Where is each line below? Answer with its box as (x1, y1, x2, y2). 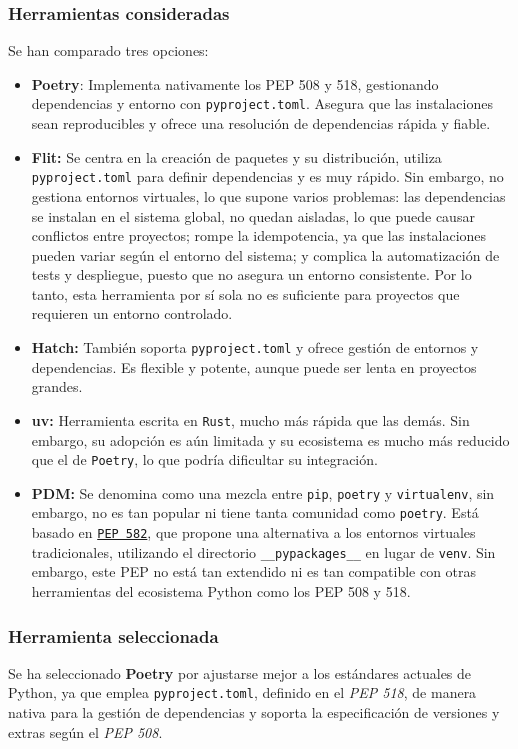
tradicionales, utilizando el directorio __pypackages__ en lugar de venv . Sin (31, 541, 496, 562)
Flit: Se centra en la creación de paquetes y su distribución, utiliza (31, 146, 442, 167)
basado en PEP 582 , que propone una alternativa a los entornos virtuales (31, 522, 476, 543)
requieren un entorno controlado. (31, 303, 233, 324)
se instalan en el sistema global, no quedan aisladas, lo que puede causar (31, 205, 475, 226)
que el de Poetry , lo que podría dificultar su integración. (31, 449, 378, 470)
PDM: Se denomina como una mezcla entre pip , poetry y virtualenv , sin (31, 482, 495, 503)
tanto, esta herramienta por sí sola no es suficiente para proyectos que (31, 283, 460, 304)
